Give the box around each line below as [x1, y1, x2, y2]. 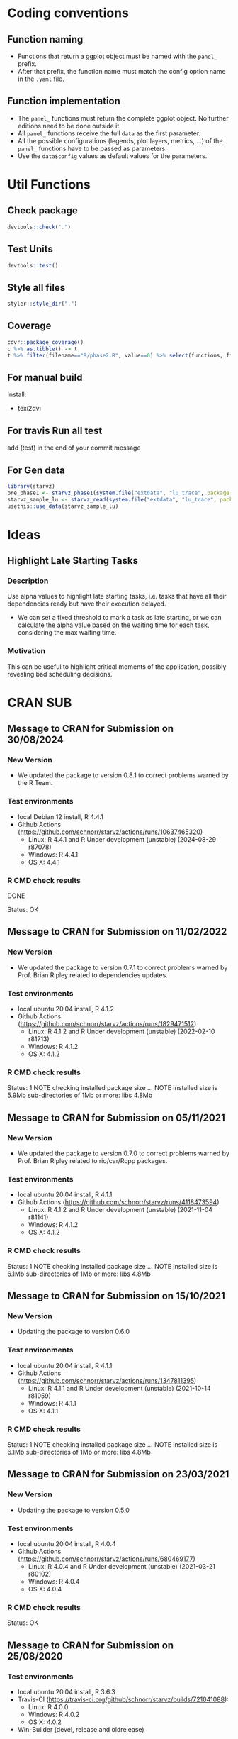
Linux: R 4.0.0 [28, 1702, 69, 1711]
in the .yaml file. [17, 74, 65, 83]
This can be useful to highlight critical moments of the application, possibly [7, 662, 227, 671]
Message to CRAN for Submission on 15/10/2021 [7, 1290, 225, 1302]
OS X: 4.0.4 [28, 1584, 62, 1593]
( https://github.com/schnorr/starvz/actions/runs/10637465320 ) [17, 828, 203, 836]
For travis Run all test [7, 424, 103, 437]
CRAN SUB [7, 694, 72, 711]
